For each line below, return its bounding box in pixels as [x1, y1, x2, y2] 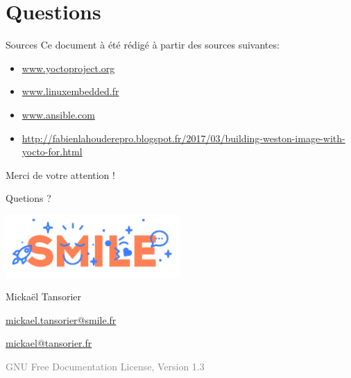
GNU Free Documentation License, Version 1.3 [6, 359, 205, 374]
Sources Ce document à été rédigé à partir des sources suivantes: [6, 37, 280, 52]
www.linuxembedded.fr [22, 84, 119, 98]
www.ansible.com [22, 107, 95, 121]
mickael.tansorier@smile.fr [6, 312, 117, 327]
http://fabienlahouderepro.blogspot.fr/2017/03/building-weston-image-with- [22, 130, 345, 145]
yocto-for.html [22, 144, 83, 159]
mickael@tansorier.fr [6, 336, 92, 350]
